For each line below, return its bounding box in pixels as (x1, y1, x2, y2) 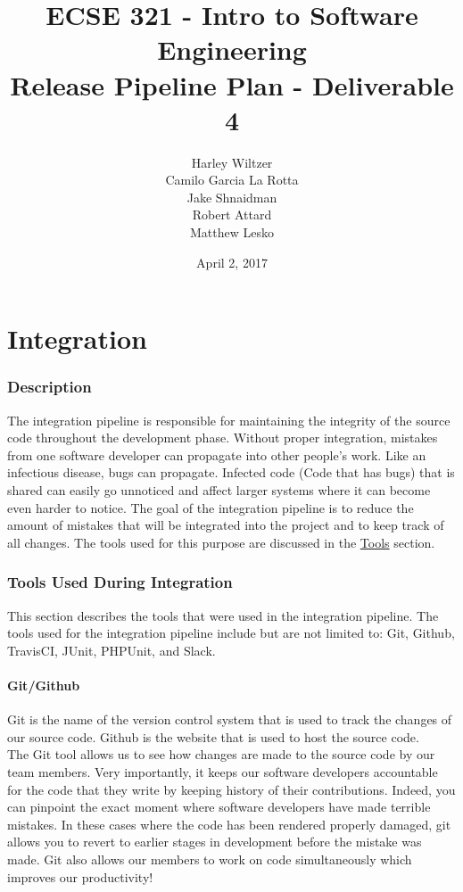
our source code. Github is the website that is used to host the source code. (7, 727, 419, 746)
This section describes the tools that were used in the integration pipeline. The (7, 606, 439, 624)
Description (7, 376, 92, 398)
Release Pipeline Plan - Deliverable (10, 66, 454, 103)
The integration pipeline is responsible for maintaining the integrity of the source (7, 410, 451, 429)
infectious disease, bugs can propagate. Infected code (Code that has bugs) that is (7, 463, 455, 482)
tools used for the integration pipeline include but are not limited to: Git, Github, (7, 624, 455, 642)
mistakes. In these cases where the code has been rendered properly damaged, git (7, 814, 451, 833)
